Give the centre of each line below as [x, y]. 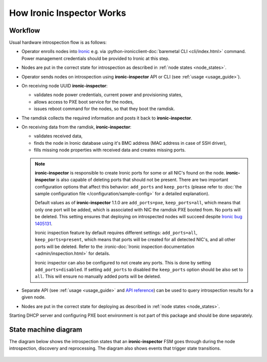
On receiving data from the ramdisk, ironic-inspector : [76, 127]
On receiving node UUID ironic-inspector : [65, 86]
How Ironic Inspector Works [67, 13]
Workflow [25, 30]
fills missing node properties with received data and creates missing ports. [110, 150]
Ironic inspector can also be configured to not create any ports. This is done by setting [123, 262]
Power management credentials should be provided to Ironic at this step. [95, 58]
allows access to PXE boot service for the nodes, [84, 102]
